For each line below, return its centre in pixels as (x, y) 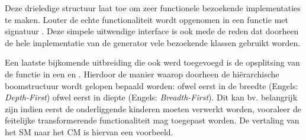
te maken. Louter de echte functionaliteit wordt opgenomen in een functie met (146, 19)
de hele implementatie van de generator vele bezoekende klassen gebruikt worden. (153, 42)
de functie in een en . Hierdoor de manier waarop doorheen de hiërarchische (142, 74)
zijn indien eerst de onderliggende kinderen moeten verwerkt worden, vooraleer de (153, 108)
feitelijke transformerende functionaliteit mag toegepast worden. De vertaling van (152, 120)
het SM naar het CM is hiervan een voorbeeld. (89, 131)
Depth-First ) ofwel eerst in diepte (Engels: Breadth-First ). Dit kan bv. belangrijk (151, 97)
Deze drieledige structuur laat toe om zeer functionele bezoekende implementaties (153, 8)
